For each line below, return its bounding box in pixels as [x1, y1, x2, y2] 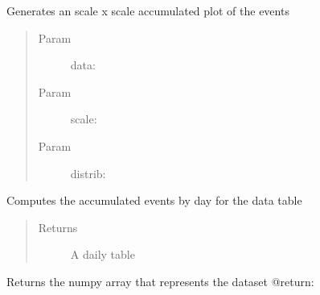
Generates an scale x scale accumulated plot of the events [6, 2, 289, 19]
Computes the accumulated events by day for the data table [6, 192, 302, 209]
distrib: [70, 164, 106, 181]
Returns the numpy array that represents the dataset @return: [6, 272, 314, 289]
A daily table [70, 246, 135, 263]
